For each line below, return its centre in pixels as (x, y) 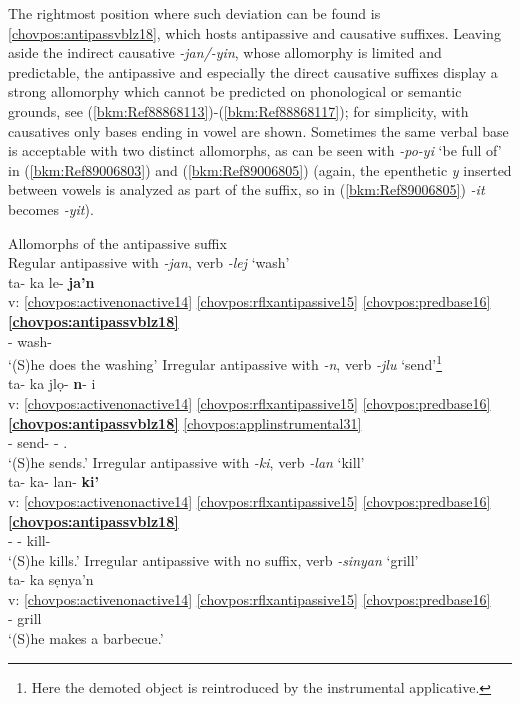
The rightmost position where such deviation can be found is (194, 13)
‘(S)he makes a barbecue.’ (86, 638)
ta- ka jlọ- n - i (52, 383)
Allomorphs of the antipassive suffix (117, 242)
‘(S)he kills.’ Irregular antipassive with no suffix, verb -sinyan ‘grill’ (213, 559)
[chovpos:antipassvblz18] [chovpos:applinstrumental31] (185, 422)
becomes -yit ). (51, 208)
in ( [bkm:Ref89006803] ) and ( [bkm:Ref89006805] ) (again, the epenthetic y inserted (260, 169)
